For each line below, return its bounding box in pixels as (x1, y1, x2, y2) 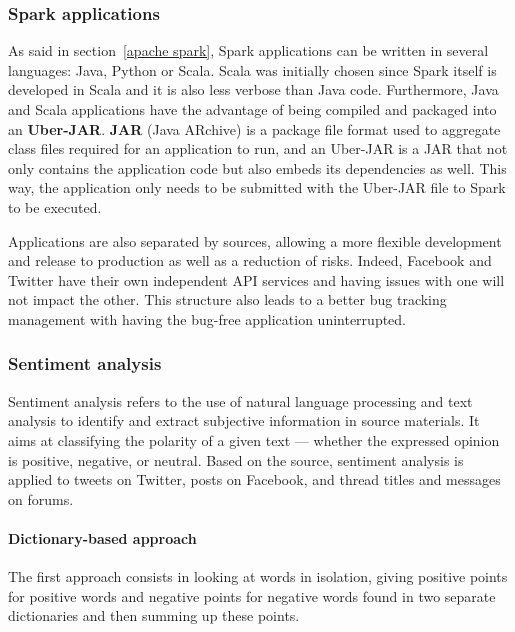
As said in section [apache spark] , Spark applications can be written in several (8, 40, 489, 61)
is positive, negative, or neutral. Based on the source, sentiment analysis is (8, 449, 464, 470)
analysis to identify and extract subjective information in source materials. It (8, 410, 480, 431)
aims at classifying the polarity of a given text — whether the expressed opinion (8, 429, 500, 450)
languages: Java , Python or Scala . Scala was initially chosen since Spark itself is (8, 59, 497, 80)
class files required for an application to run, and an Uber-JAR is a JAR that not (8, 138, 508, 159)
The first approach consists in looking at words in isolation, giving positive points (8, 566, 508, 587)
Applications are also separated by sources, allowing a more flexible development (8, 230, 502, 251)
